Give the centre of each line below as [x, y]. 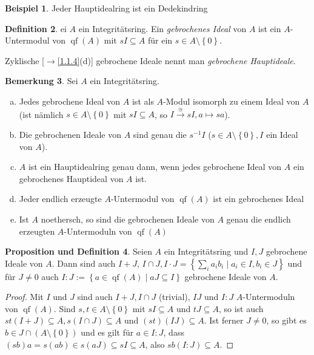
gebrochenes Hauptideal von [71, 178]
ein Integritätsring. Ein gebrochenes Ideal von [162, 28]
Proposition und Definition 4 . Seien [78, 251]
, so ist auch [241, 308]
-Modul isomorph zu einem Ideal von [232, 101]
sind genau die [160, 134]
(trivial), [174, 297]
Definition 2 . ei [36, 28]
